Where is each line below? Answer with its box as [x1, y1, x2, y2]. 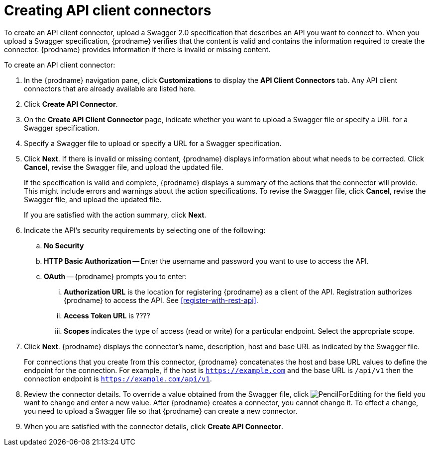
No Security [44, 241, 84, 250]
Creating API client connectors [4, 2, 212, 19]
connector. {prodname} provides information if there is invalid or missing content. [4, 45, 271, 54]
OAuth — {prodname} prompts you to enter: [44, 272, 187, 281]
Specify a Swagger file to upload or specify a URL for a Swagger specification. [24, 139, 282, 148]
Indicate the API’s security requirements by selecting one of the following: [24, 225, 266, 234]
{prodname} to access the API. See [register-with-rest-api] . [64, 296, 258, 304]
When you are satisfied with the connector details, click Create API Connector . [24, 422, 284, 431]
